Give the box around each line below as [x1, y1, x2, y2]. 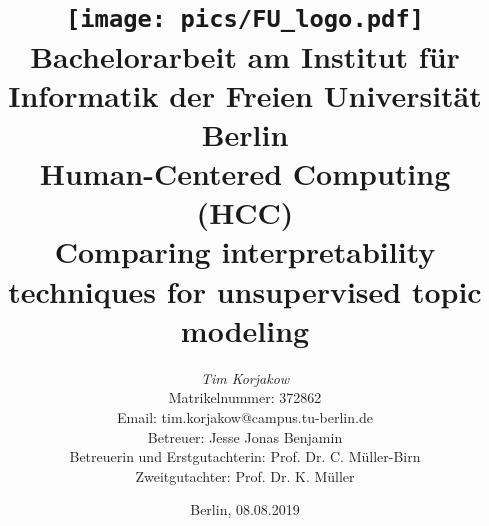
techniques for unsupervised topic [8, 270, 482, 311]
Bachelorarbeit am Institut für [30, 35, 460, 76]
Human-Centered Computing [39, 153, 451, 194]
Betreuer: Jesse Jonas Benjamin [147, 426, 343, 447]
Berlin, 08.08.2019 [190, 499, 300, 520]
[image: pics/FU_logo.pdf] [65, 5, 425, 34]
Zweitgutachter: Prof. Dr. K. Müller [135, 465, 355, 486]
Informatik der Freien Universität [8, 74, 482, 115]
